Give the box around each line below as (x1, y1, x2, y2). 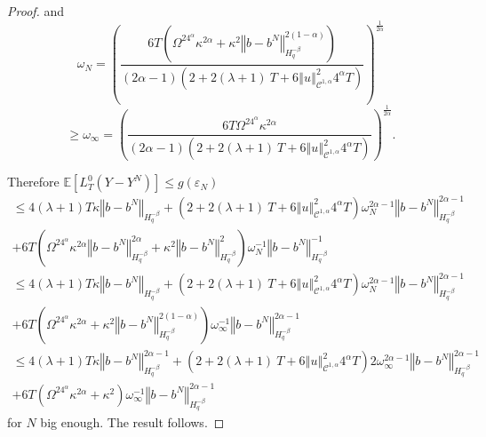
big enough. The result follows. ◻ (40, 413, 225, 432)
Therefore (7, 172, 60, 191)
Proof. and (7, 2, 65, 20)
